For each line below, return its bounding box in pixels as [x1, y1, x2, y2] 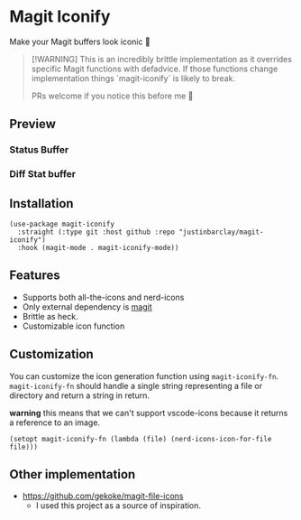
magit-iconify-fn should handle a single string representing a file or [9, 380, 263, 391]
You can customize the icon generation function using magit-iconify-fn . [9, 370, 279, 381]
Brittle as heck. [22, 311, 78, 321]
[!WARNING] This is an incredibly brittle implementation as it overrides [31, 53, 293, 64]
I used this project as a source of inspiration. [35, 500, 201, 511]
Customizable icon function [22, 320, 125, 331]
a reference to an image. [9, 417, 101, 428]
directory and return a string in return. [9, 390, 150, 401]
